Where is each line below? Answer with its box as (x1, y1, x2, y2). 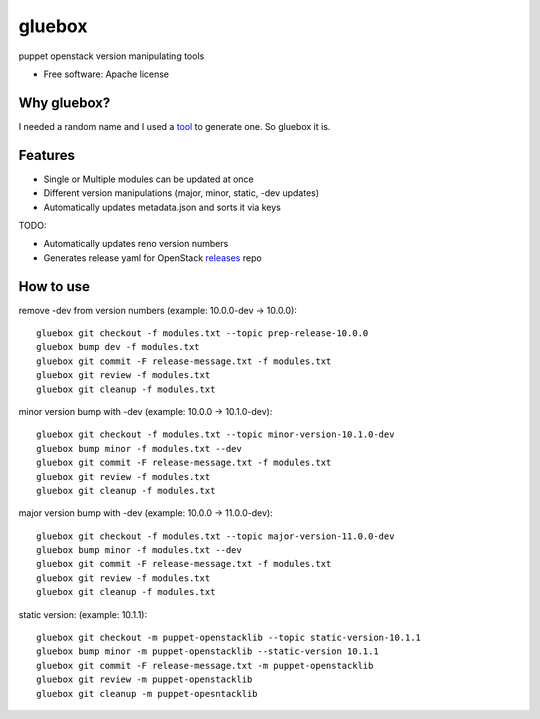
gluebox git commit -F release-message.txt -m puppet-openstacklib (36, 660, 374, 671)
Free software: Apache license (43, 68, 170, 80)
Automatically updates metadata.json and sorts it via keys (43, 201, 282, 213)
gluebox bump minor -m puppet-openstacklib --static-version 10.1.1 (36, 646, 379, 657)
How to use (18, 278, 90, 295)
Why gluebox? (18, 94, 111, 111)
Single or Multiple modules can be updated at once (43, 173, 254, 185)
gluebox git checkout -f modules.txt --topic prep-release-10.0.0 (36, 328, 369, 339)
